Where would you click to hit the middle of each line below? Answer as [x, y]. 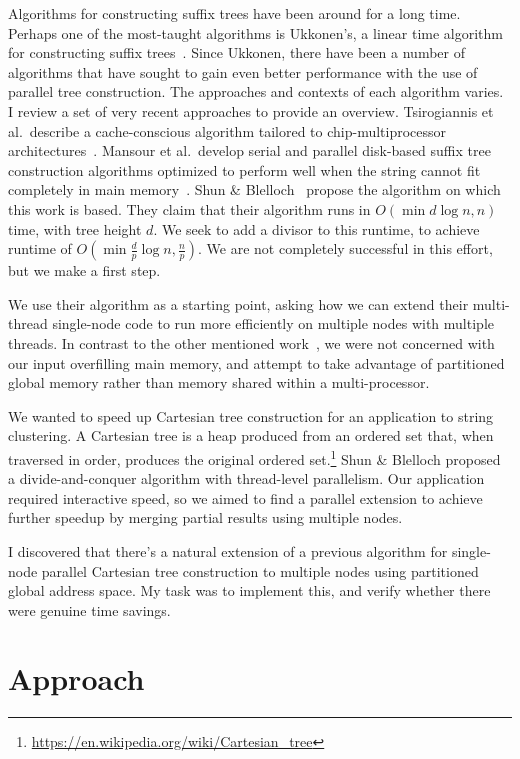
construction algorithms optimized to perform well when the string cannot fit [244, 169]
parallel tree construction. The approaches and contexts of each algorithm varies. [256, 91]
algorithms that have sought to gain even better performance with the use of [243, 71]
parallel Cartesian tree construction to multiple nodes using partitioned [260, 570]
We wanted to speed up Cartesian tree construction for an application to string [251, 415]
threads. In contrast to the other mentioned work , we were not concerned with [251, 342]
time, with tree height [75, 228]
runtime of [40, 248]
